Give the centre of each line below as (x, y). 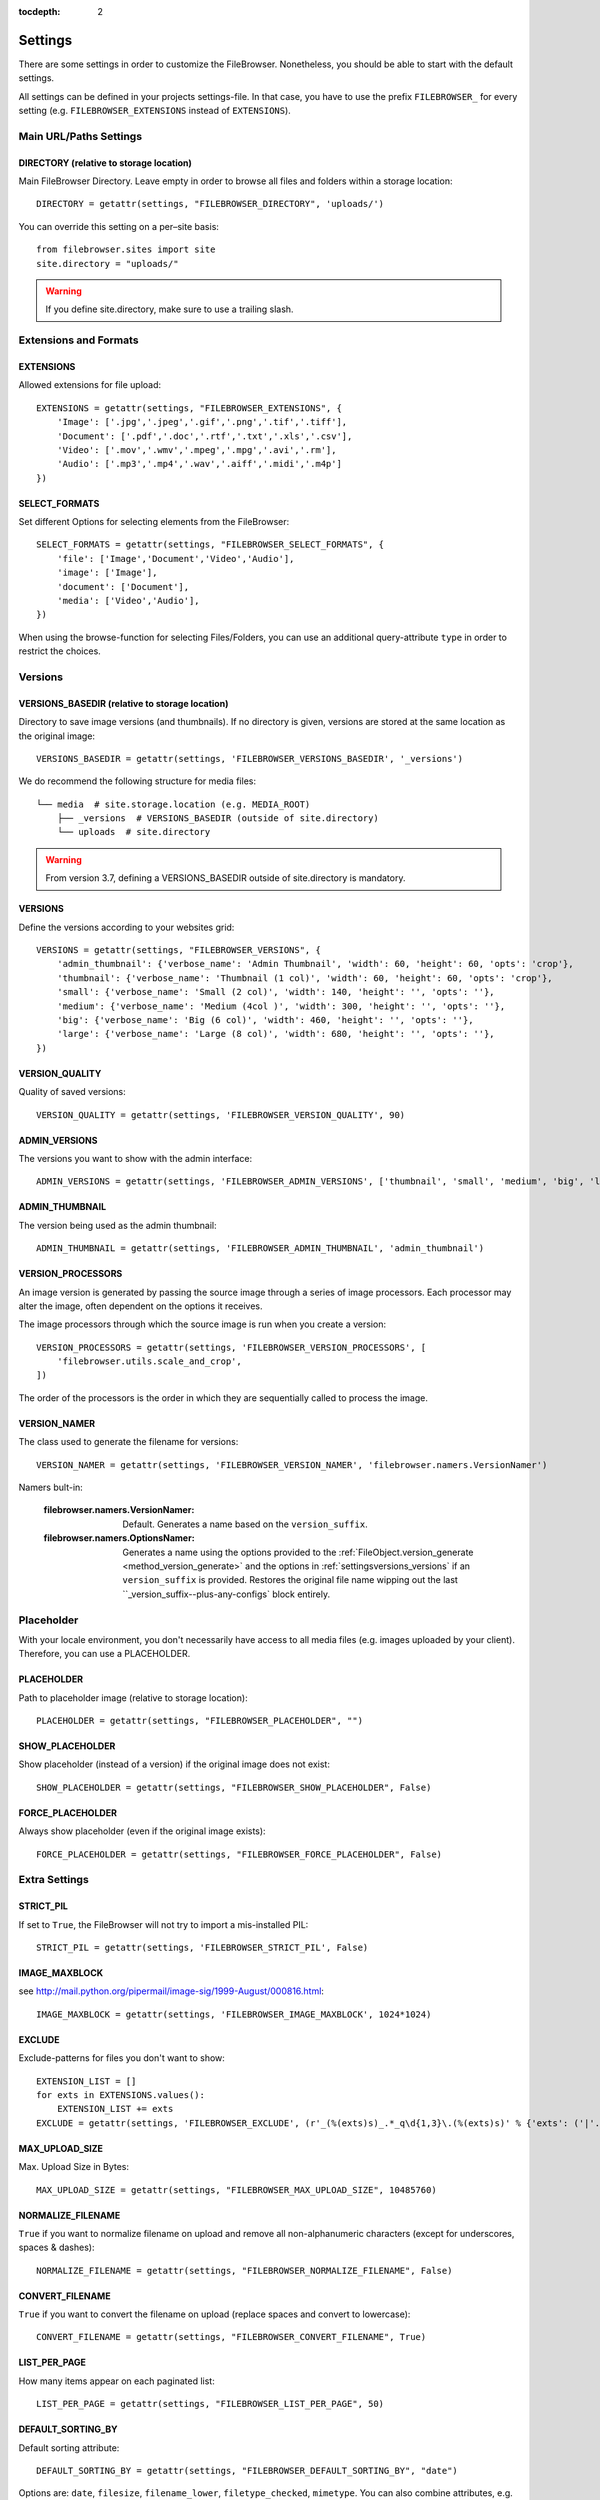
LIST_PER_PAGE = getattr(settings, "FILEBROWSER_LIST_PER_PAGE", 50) (210, 2404)
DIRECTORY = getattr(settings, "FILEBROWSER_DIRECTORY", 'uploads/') (210, 204)
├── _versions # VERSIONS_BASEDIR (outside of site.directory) (217, 818)
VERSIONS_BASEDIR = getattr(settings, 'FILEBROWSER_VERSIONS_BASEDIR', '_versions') (250, 758)
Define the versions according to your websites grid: (126, 927)
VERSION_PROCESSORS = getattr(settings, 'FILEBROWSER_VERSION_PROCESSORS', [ (231, 1347)
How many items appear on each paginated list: (116, 2381)
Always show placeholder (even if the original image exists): (142, 1831)
